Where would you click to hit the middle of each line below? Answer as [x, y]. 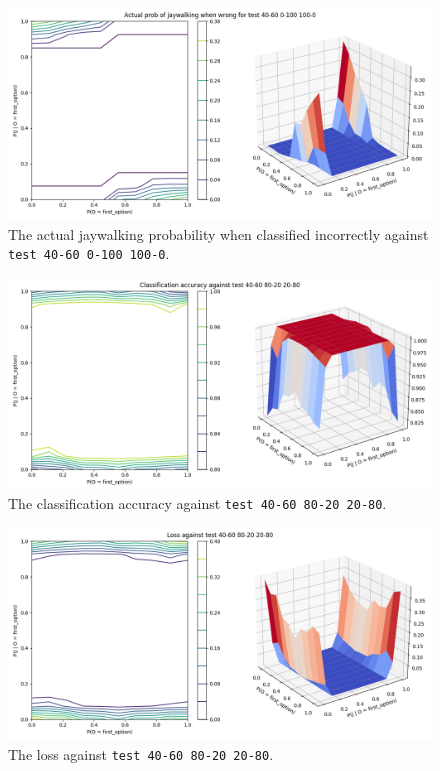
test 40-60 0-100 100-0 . [89, 253]
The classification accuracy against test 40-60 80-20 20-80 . [197, 503]
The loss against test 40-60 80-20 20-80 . [141, 753]
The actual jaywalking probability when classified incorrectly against [218, 233]
